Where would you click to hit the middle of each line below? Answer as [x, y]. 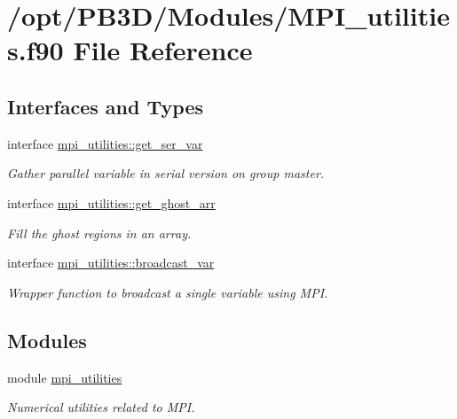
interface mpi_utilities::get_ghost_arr [111, 202]
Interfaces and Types [105, 106]
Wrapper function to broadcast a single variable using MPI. [168, 292]
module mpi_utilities [65, 377]
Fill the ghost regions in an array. [99, 233]
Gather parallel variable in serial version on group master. [166, 173]
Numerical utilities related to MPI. [101, 407]
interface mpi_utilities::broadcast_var [111, 263]
